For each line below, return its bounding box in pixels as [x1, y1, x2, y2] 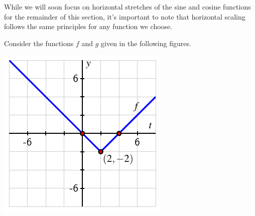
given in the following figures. [101, 38, 191, 48]
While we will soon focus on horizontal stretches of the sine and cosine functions [4, 2, 251, 12]
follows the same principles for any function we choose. [4, 21, 173, 32]
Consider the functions [4, 38, 74, 48]
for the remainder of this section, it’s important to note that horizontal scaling [4, 11, 245, 22]
